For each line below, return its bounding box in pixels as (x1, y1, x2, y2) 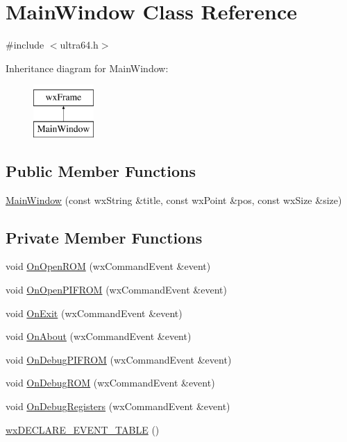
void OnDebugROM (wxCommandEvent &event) (6, 375, 215, 390)
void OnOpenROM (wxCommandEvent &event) (6, 259, 211, 273)
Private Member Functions (6, 226, 203, 248)
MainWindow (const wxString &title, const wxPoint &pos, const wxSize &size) (6, 192, 342, 207)
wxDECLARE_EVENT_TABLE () (6, 422, 160, 436)
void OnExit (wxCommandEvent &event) (6, 305, 183, 320)
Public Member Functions (6, 160, 196, 181)
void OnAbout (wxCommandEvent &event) (6, 329, 192, 343)
